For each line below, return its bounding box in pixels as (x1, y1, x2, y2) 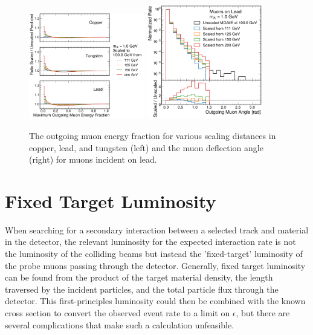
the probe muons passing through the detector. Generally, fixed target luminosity (5, 259, 306, 272)
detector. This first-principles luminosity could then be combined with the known (5, 294, 306, 307)
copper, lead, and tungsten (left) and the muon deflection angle (29, 141, 263, 154)
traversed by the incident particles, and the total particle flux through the (5, 282, 279, 295)
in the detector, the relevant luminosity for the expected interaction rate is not (5, 235, 296, 248)
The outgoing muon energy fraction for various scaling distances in (29, 129, 276, 141)
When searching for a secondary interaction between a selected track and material (5, 223, 309, 236)
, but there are (236, 307, 290, 319)
